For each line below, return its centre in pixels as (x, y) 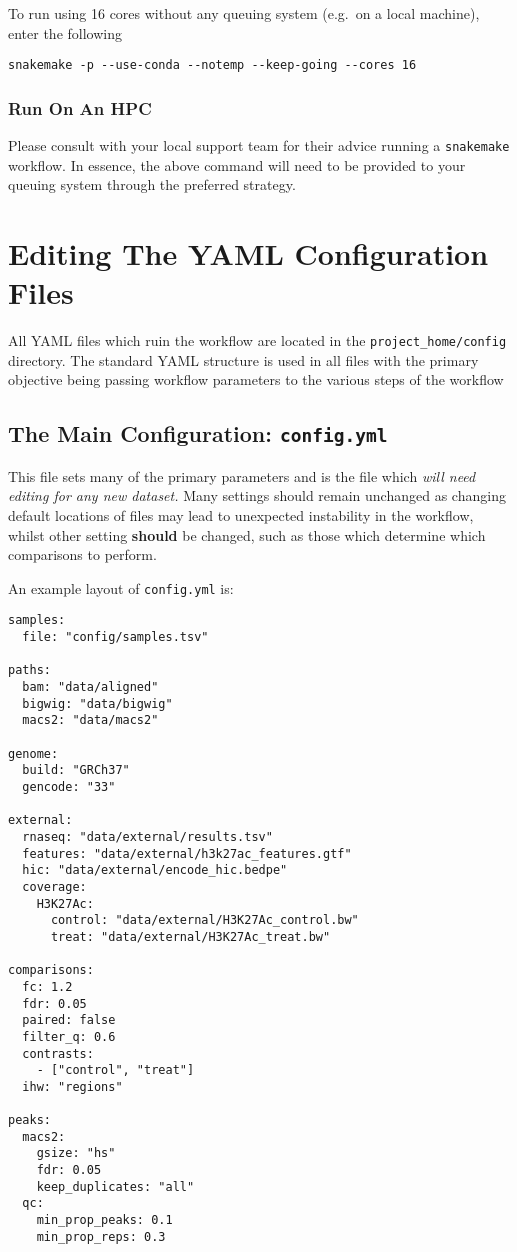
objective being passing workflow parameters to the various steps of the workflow (256, 379)
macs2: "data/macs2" (90, 720)
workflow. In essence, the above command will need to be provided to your (237, 164)
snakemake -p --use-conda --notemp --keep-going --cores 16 (212, 65)
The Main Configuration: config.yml (198, 433)
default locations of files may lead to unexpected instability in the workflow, (241, 515)
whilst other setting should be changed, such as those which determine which (247, 534)
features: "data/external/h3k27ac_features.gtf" (187, 853)
